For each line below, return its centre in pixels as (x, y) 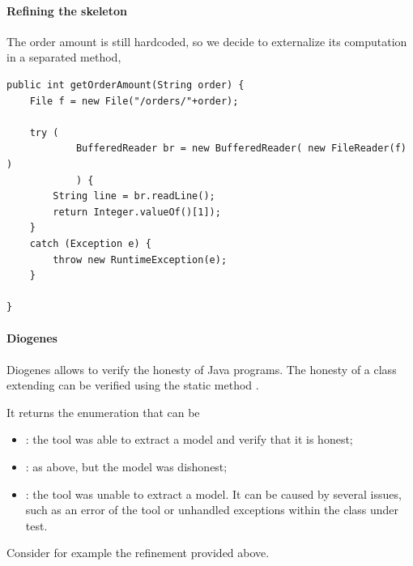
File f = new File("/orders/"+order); (134, 101)
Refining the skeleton (67, 10)
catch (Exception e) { (90, 243)
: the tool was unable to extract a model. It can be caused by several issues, (213, 494)
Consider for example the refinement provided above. (138, 553)
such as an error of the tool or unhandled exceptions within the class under (212, 510)
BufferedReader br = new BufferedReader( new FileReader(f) (241, 149)
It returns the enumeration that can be (103, 412)
